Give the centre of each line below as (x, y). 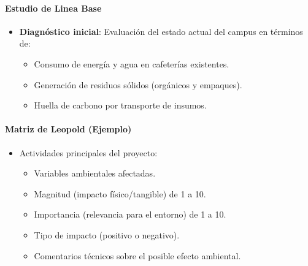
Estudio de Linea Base (53, 8)
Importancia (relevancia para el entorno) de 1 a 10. (130, 214)
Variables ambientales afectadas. (95, 173)
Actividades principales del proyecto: (88, 152)
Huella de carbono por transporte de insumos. (120, 105)
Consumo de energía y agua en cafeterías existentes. (132, 63)
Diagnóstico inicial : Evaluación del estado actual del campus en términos (161, 31)
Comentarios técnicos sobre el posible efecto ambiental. (137, 255)
